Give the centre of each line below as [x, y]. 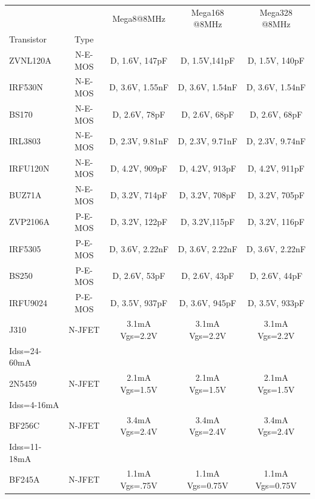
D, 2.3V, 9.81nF [139, 141]
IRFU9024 [28, 302]
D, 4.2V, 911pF [276, 168]
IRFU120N [29, 168]
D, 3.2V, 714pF [139, 195]
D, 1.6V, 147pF [139, 60]
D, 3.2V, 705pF [276, 195]
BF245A [25, 479]
